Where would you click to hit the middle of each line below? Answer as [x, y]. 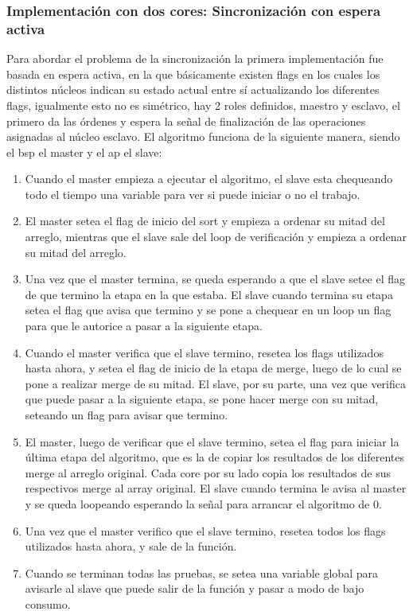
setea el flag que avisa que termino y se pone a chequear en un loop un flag [208, 310]
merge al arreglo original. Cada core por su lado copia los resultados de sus [208, 472]
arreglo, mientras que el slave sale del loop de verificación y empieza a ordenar [216, 237]
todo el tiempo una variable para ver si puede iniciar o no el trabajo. [193, 194]
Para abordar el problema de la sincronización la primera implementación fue [195, 58]
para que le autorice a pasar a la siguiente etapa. [144, 326]
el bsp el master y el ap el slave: [84, 152]
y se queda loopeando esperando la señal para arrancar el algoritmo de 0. [203, 503]
